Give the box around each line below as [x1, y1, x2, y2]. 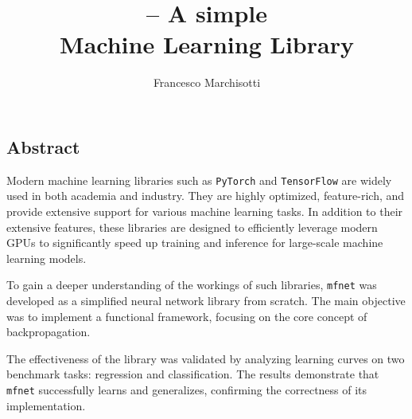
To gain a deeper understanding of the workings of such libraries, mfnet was [6, 276, 377, 293]
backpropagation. [6, 323, 91, 340]
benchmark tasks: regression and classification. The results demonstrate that [6, 366, 379, 382]
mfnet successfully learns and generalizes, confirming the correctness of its [6, 381, 367, 397]
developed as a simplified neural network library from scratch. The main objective [6, 292, 406, 308]
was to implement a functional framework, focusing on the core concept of [6, 307, 367, 324]
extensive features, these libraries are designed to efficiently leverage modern [6, 218, 378, 235]
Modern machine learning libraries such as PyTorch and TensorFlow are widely [6, 171, 392, 188]
